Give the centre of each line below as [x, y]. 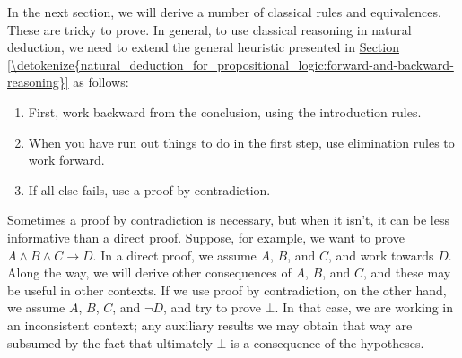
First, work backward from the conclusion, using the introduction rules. [225, 111]
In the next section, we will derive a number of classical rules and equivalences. [224, 12]
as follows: [101, 82]
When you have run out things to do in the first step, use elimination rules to [241, 142]
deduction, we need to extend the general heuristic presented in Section [203, 47]
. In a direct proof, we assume [174, 255]
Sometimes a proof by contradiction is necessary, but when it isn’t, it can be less [228, 220]
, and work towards [381, 255]
